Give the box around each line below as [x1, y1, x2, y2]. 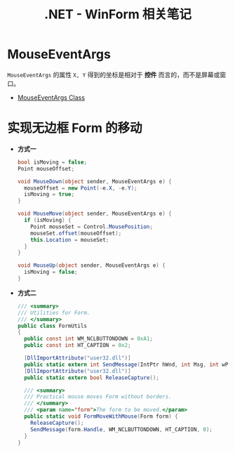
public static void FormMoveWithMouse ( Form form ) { [24, 413, 179, 420]
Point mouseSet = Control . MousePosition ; [30, 223, 153, 230]
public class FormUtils [17, 322, 88, 329]
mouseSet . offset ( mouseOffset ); [30, 230, 122, 237]
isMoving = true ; [24, 191, 75, 198]
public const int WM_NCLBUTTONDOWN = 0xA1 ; [24, 335, 153, 343]
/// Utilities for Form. [17, 309, 90, 316]
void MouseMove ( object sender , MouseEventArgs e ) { [17, 210, 172, 218]
